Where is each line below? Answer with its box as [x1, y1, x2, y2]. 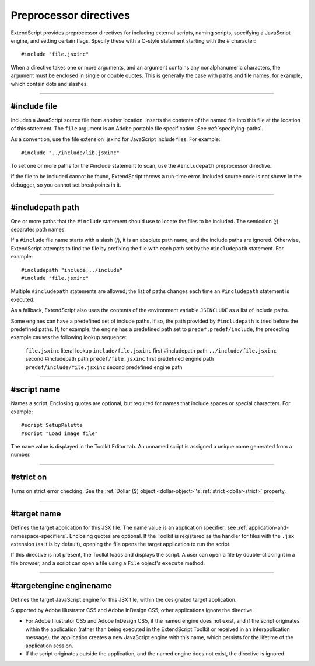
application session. [25, 642, 73, 649]
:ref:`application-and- [237, 524, 289, 532]
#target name [10, 509, 61, 519]
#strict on [10, 472, 47, 482]
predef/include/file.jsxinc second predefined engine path [25, 363, 183, 371]
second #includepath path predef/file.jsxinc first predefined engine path [25, 356, 214, 363]
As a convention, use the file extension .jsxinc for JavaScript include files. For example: [10, 136, 220, 143]
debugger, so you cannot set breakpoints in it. [10, 181, 122, 188]
